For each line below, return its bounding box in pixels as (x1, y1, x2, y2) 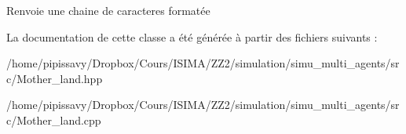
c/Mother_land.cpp (6, 111, 101, 128)
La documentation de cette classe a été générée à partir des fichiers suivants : (6, 28, 378, 45)
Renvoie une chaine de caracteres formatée (6, 2, 210, 18)
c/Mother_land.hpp (6, 70, 103, 86)
